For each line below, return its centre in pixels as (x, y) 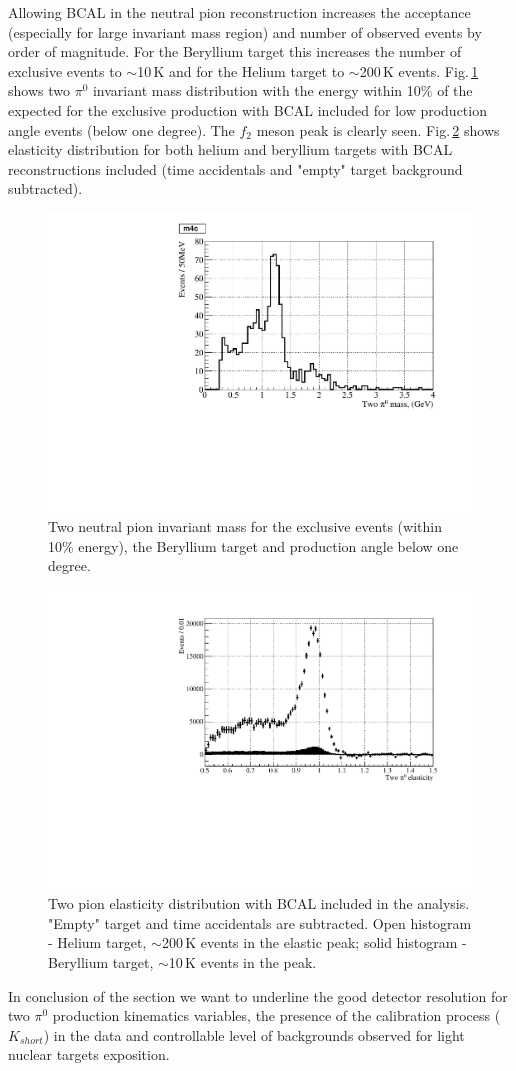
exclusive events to (65, 70)
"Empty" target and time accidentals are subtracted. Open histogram (260, 922)
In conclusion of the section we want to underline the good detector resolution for (258, 995)
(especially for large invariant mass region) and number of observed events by (245, 31)
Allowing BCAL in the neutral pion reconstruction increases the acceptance (239, 12)
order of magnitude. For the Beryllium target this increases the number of (235, 51)
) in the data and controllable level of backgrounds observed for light (254, 1034)
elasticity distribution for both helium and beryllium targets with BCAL (230, 149)
